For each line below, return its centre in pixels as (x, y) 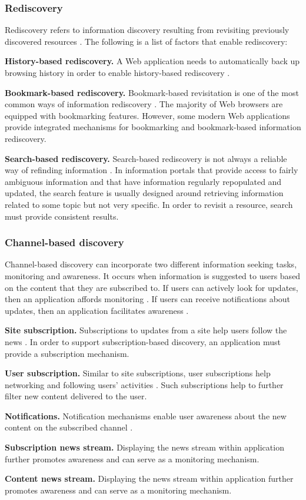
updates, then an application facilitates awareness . (97, 310)
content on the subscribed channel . (69, 427)
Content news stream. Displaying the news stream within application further (149, 479)
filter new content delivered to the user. (76, 396)
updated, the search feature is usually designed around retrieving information (144, 193)
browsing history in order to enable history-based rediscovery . (117, 72)
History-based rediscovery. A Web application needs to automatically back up (152, 61)
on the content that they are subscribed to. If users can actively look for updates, (152, 287)
